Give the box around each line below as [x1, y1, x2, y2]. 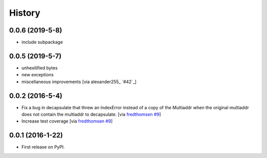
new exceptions [21, 72, 54, 78]
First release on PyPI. [21, 144, 65, 150]
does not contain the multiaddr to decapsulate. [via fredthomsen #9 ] [21, 111, 161, 118]
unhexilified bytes [21, 64, 58, 71]
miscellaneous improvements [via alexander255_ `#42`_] [21, 79, 137, 85]
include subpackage [21, 39, 63, 45]
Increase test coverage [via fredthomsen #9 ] [21, 118, 113, 124]
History [9, 7, 41, 18]
